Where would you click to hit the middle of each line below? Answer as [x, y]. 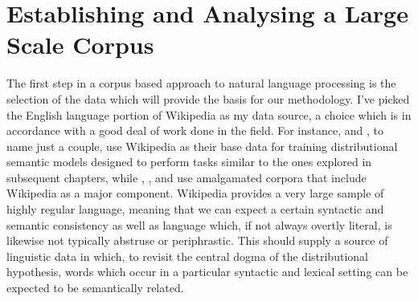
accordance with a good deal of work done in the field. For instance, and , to [195, 130]
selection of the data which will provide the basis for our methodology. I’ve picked [208, 98]
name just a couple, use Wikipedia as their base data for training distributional [202, 146]
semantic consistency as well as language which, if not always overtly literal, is [199, 224]
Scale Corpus [80, 45]
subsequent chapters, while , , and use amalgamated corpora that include [186, 177]
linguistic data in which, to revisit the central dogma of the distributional [187, 256]
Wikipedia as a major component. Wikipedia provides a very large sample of [195, 193]
